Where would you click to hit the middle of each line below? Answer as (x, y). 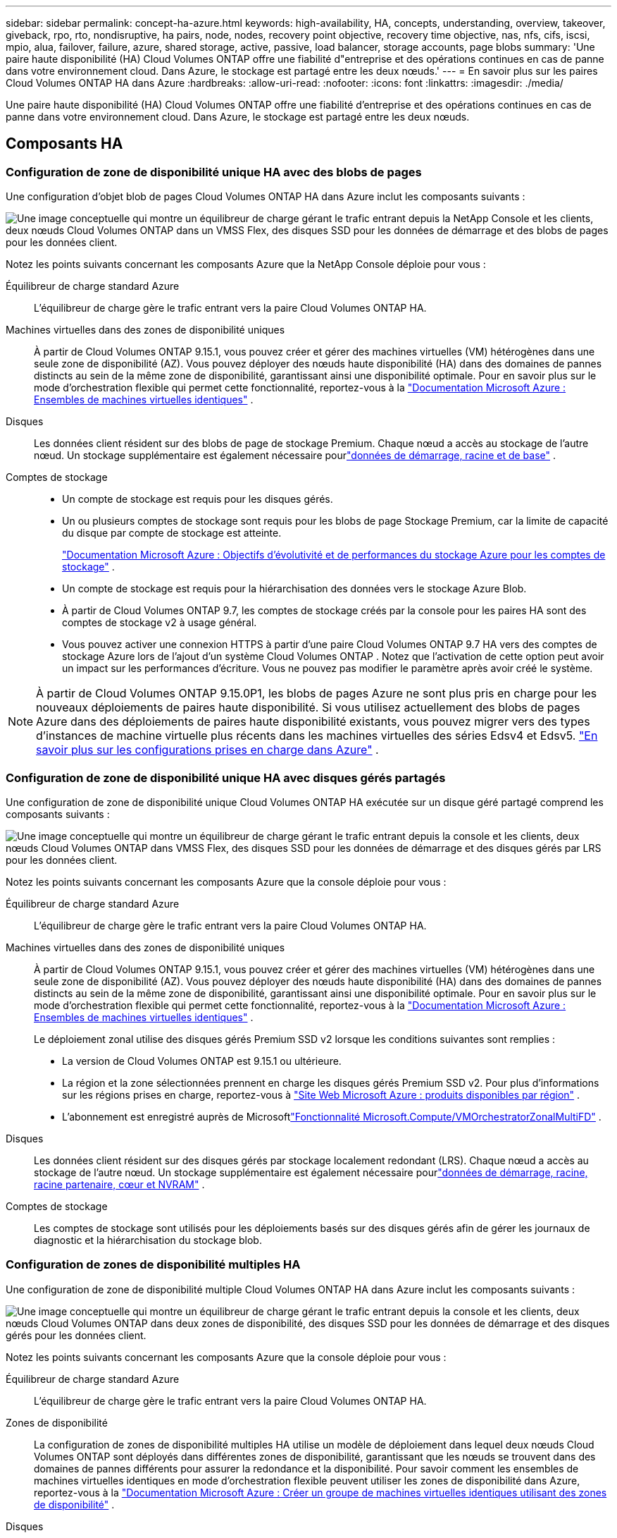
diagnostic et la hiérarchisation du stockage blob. (148, 1240)
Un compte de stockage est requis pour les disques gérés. (198, 499)
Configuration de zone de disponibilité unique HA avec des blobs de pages (214, 172)
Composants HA (64, 144)
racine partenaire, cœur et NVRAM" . (119, 1184)
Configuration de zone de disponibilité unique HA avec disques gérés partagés (226, 777)
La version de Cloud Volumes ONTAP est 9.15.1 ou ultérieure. (202, 1061)
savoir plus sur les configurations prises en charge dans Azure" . (207, 750)
